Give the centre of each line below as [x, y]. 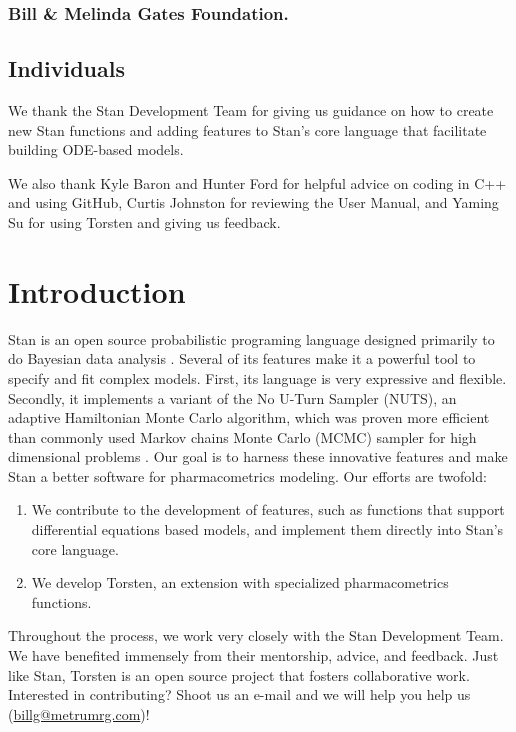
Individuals [66, 68]
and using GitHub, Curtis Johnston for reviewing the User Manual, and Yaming [253, 202]
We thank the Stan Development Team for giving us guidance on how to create [251, 110]
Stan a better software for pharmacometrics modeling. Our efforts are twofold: [247, 475]
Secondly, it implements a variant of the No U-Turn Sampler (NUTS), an [232, 397]
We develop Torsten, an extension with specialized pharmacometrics [240, 582]
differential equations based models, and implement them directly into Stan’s [267, 529]
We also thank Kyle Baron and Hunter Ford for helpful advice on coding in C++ [257, 182]
